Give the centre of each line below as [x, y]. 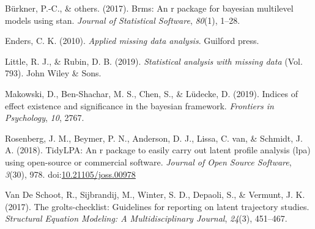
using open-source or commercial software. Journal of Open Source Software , [148, 162]
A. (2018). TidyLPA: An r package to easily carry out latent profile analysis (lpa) [158, 150]
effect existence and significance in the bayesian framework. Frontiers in [139, 105]
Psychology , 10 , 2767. [45, 118]
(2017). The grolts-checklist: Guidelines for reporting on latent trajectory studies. [157, 206]
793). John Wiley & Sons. [53, 73]
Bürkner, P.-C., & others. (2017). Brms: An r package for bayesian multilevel [149, 8]
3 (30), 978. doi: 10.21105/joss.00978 [70, 174]
